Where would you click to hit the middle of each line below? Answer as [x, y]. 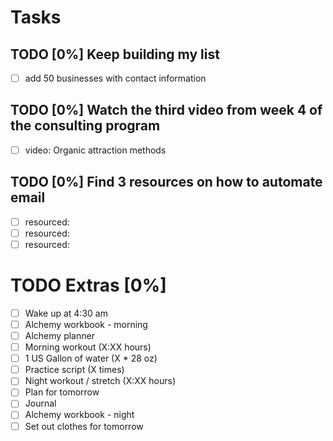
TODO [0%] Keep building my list [115, 54]
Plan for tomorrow [62, 392]
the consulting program [85, 126]
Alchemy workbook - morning [86, 324]
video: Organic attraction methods [95, 150]
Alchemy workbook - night [79, 415]
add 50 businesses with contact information [115, 78]
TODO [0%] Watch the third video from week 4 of [166, 110]
